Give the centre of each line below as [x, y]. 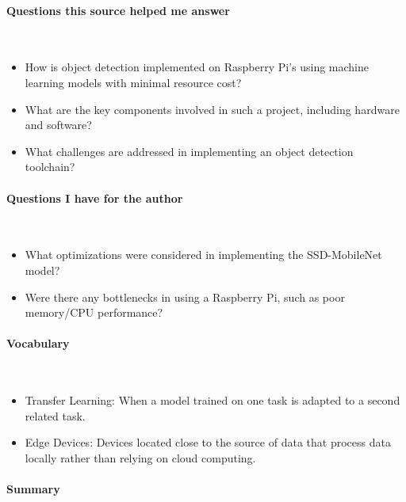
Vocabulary [38, 343]
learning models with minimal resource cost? [133, 82]
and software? [58, 125]
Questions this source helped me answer [118, 10]
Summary [33, 489]
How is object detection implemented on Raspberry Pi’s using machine [197, 67]
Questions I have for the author [95, 198]
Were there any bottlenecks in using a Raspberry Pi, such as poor [185, 297]
